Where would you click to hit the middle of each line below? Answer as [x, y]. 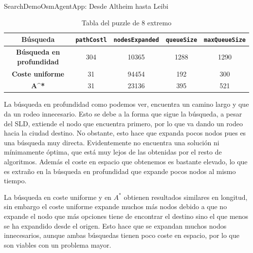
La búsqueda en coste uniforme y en [58, 197]
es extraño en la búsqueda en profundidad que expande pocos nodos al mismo [120, 171]
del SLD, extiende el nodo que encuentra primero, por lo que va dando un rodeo [124, 123]
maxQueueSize [225, 40]
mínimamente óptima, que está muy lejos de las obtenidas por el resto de [113, 152]
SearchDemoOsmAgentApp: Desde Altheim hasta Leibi [86, 6]
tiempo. [15, 181]
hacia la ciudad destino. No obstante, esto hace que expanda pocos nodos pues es [125, 133]
